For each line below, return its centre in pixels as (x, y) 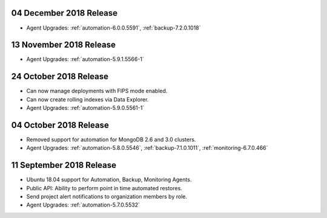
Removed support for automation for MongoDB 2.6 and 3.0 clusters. (111, 139)
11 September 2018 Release (64, 165)
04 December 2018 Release (64, 13)
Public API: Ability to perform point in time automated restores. (104, 188)
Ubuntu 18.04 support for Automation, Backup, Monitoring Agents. (109, 180)
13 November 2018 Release (64, 45)
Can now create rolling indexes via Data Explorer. (88, 99)
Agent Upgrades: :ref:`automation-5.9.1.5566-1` (85, 59)
